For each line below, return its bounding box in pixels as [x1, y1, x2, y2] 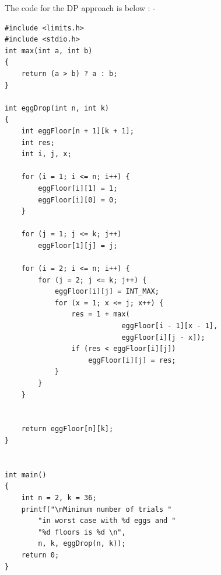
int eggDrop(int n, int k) [5, 104, 109, 112]
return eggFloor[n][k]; [21, 425, 114, 433]
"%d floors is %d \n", [38, 528, 126, 536]
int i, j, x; [21, 150, 72, 159]
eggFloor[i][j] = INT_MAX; [54, 287, 159, 296]
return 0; [21, 550, 59, 559]
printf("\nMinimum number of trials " [21, 505, 172, 514]
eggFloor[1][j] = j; [38, 241, 118, 250]
